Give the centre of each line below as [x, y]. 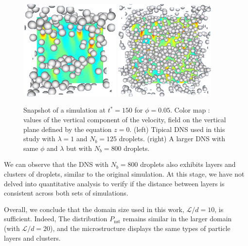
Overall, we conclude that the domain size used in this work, [94, 209]
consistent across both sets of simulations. [66, 193]
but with [79, 148]
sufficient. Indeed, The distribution [56, 219]
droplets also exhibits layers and [188, 164]
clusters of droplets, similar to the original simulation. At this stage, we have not [124, 173]
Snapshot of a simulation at [64, 110]
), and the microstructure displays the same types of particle [140, 228]
